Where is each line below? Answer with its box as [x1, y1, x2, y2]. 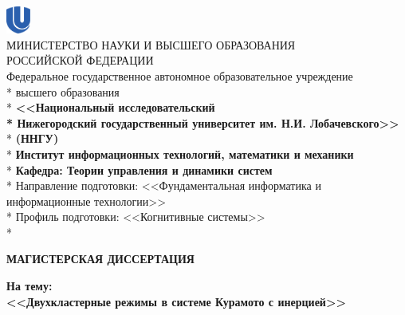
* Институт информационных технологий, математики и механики [6, 145, 354, 162]
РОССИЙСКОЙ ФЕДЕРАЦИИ [6, 52, 154, 69]
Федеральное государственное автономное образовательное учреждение [6, 67, 353, 84]
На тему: [6, 278, 53, 294]
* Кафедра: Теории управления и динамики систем [6, 161, 273, 178]
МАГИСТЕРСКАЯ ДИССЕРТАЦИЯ [6, 250, 195, 267]
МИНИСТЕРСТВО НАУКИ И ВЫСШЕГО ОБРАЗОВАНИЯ [6, 36, 296, 53]
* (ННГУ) [6, 130, 59, 147]
